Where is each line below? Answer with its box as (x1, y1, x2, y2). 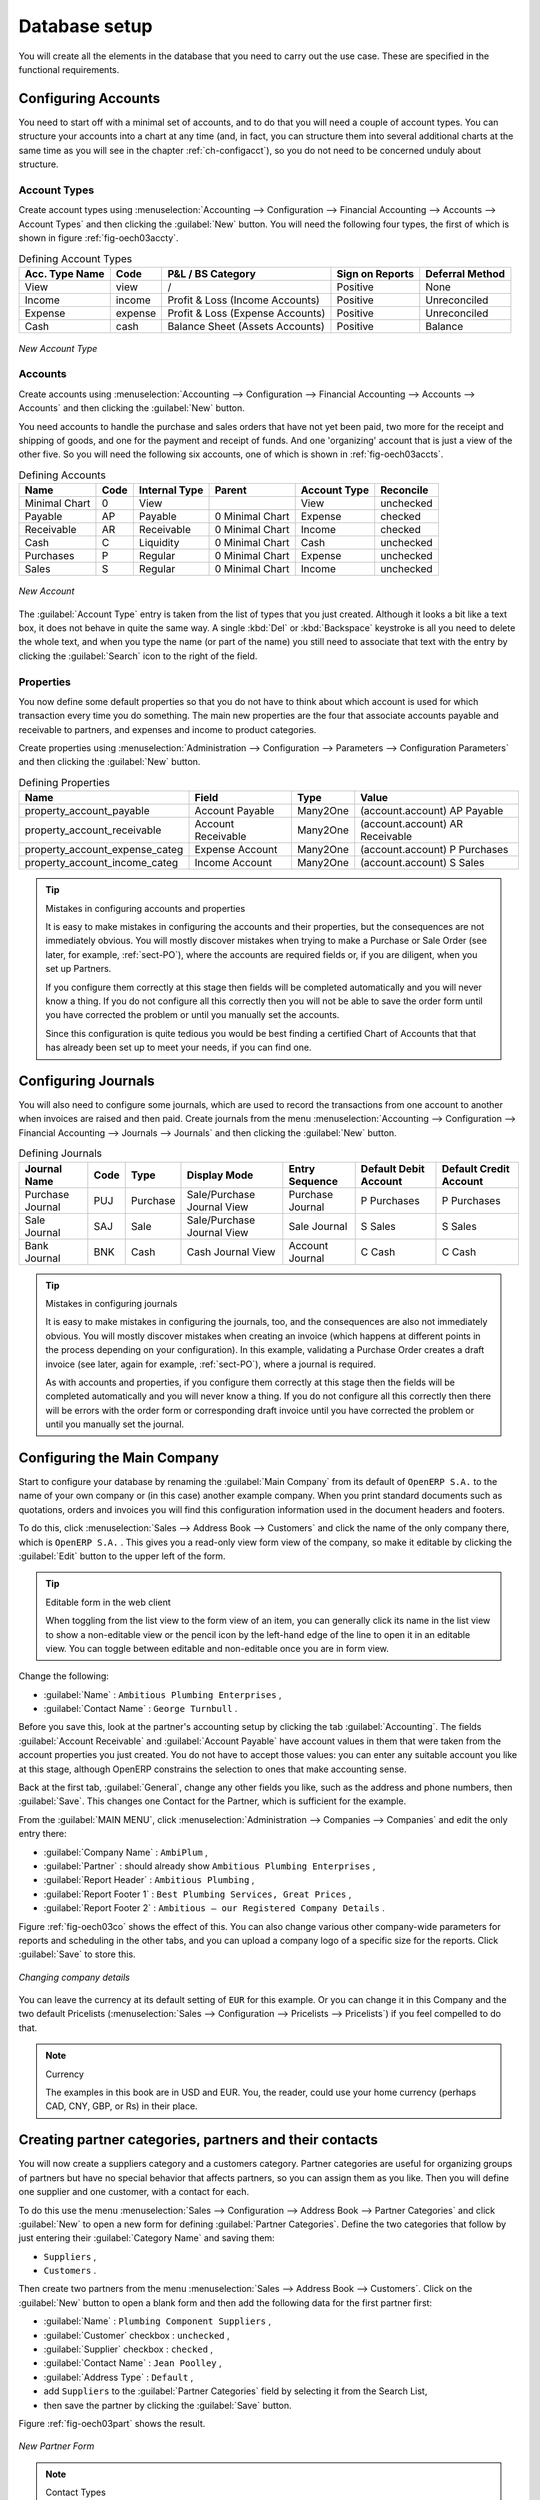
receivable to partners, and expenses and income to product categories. (18, 723, 317, 735)
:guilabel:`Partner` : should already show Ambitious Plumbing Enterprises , (43, 1860, 376, 1872)
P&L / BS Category (167, 266, 257, 280)
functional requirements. (18, 63, 120, 75)
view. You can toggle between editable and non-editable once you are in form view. (45, 1642, 390, 1654)
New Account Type (18, 342, 98, 354)
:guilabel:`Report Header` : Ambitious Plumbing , (43, 1874, 255, 1886)
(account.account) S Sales (360, 856, 485, 870)
